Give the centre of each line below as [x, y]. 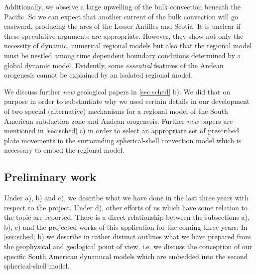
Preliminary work [50, 177]
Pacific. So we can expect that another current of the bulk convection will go [121, 16]
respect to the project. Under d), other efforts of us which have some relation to [126, 207]
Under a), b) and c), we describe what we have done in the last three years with [126, 198]
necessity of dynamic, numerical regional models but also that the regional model [128, 46]
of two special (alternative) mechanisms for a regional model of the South [116, 111]
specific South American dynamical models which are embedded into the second [126, 256]
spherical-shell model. [37, 266]
